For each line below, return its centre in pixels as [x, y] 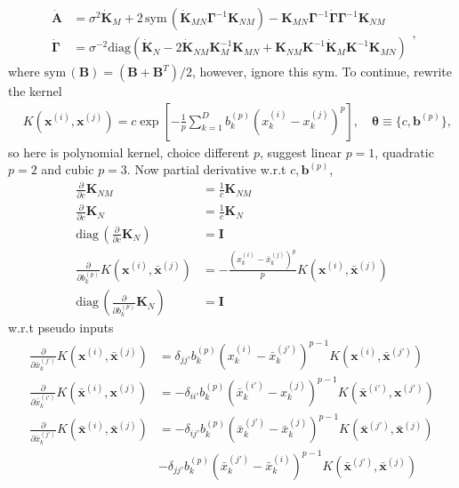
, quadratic [404, 152]
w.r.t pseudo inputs [61, 328]
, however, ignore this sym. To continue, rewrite [322, 72]
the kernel [35, 91]
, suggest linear [301, 152]
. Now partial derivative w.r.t [206, 169]
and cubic [68, 169]
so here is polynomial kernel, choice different [129, 152]
